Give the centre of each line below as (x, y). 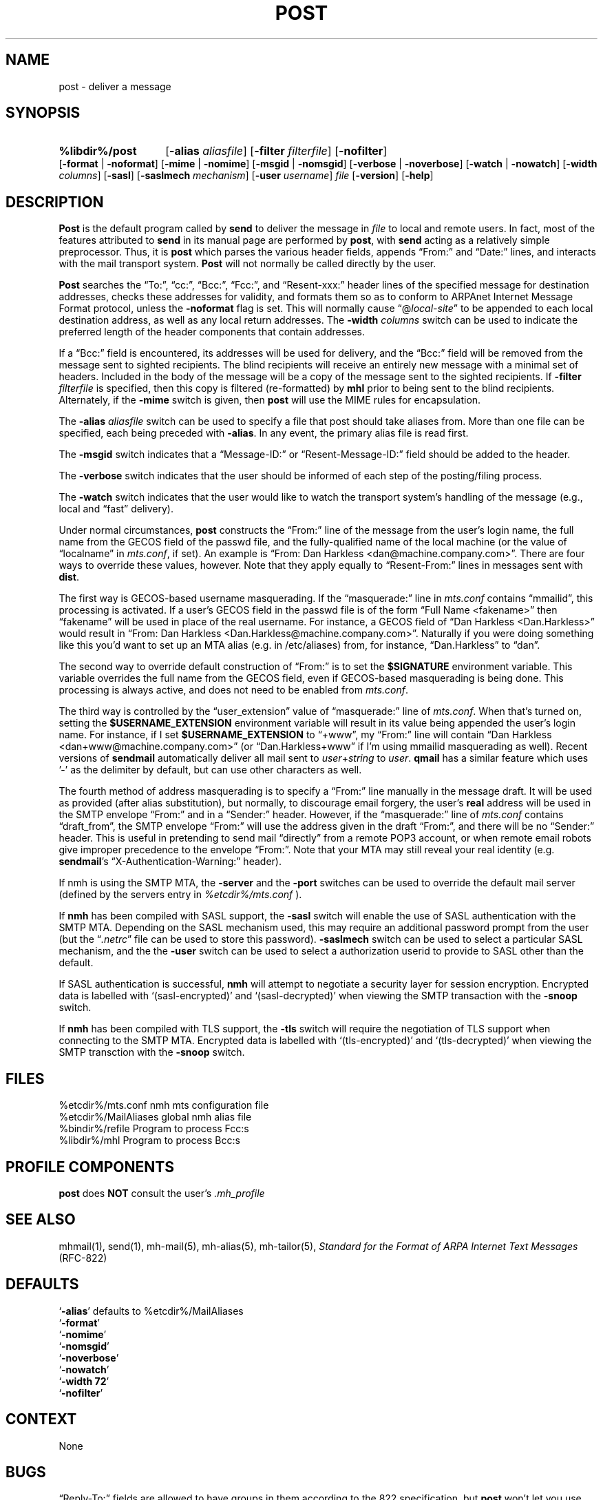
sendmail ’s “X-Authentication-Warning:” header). (170, 862)
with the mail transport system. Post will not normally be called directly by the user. (247, 264)
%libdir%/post (98, 151)
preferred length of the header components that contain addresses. (212, 332)
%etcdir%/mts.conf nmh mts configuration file (164, 1105)
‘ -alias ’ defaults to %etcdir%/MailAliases (151, 1311)
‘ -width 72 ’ (84, 1381)
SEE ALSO (41, 1220)
